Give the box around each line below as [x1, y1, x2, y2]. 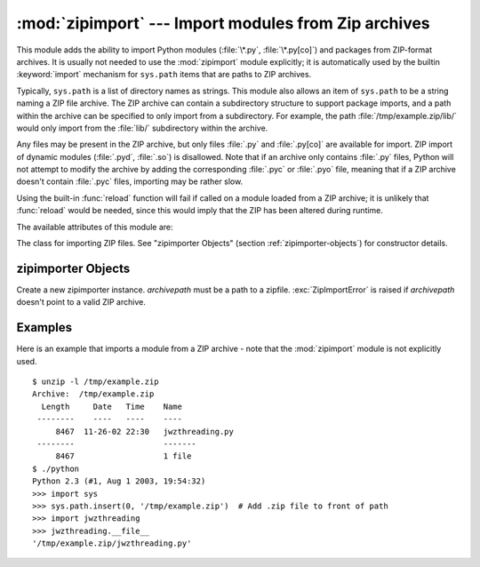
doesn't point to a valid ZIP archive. [16, 297, 146, 307]
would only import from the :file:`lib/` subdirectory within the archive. [16, 123, 268, 133]
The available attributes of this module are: [16, 221, 173, 232]
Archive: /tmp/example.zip [32, 389, 155, 399]
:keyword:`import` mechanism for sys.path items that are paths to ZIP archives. [16, 69, 312, 80]
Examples [16, 320, 73, 335]
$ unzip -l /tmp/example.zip [32, 377, 159, 387]
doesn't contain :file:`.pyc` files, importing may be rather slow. [16, 176, 244, 187]
